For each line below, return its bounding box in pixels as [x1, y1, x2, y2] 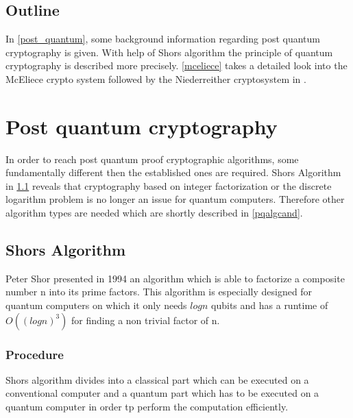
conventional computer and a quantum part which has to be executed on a [5, 386, 319, 400]
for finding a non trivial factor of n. [71, 312, 220, 327]
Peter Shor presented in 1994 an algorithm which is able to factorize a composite [5, 271, 345, 285]
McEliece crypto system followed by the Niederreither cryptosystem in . [5, 71, 306, 86]
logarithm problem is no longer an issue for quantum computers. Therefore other [5, 192, 345, 206]
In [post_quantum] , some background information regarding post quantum [5, 32, 320, 46]
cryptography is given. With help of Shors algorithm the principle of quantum [5, 45, 333, 59]
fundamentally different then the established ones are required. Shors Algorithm [5, 165, 341, 180]
